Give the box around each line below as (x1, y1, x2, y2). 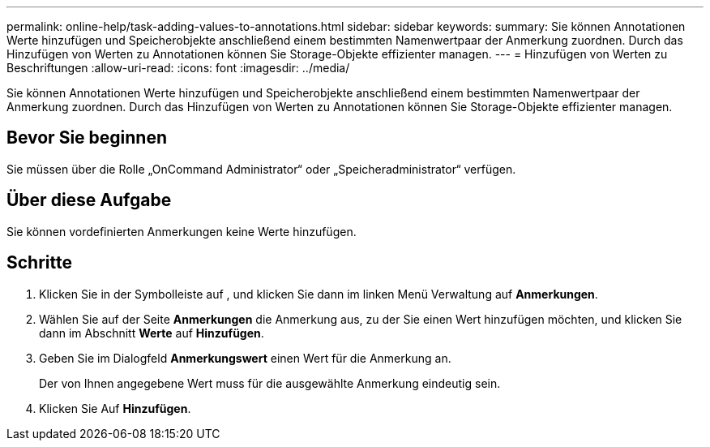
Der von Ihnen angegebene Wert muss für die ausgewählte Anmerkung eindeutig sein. (39, 376, 501, 390)
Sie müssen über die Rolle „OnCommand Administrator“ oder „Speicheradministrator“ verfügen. (6, 161, 516, 176)
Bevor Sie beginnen (6, 127, 168, 148)
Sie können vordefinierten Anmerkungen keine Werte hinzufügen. (6, 224, 357, 239)
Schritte (6, 252, 72, 273)
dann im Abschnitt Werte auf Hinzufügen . (39, 325, 264, 340)
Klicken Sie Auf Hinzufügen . (39, 401, 191, 415)
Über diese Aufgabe (6, 190, 172, 211)
